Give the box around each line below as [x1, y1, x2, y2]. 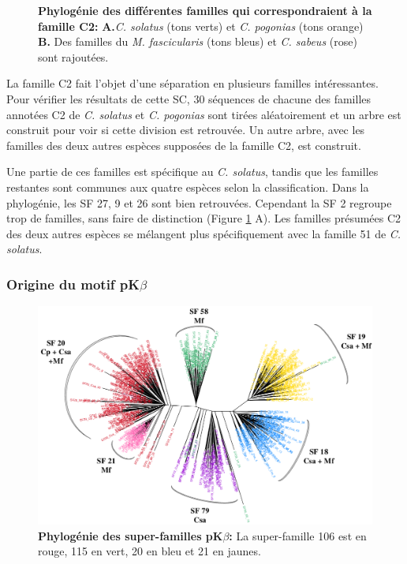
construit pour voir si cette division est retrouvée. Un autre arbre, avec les [6, 121, 365, 138]
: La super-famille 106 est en [229, 527, 367, 543]
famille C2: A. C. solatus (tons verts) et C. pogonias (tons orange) [38, 17, 364, 34]
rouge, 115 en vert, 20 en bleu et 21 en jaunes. [38, 543, 261, 559]
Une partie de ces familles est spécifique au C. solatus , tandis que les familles [6, 163, 379, 180]
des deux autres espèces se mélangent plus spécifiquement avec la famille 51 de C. [6, 225, 401, 241]
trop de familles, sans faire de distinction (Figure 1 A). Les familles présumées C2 [6, 210, 401, 226]
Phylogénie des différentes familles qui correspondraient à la [38, 2, 372, 18]
